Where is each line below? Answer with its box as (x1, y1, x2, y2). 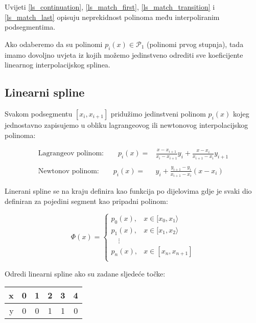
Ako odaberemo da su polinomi (5, 38, 103, 49)
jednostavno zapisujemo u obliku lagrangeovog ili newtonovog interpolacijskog (5, 119, 248, 130)
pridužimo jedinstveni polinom (110, 108, 206, 119)
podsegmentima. (5, 21, 56, 32)
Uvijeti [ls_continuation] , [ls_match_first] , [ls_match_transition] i (5, 2, 215, 12)
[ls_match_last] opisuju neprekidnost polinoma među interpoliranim (5, 11, 220, 22)
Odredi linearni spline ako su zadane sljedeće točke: (5, 268, 166, 279)
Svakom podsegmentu (5, 108, 73, 119)
